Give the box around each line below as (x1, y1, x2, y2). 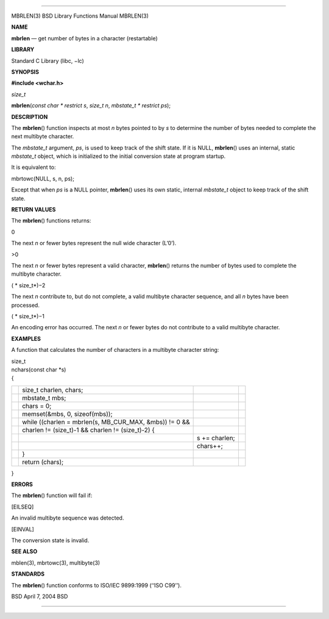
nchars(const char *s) (11, 366, 66, 373)
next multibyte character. (11, 133, 74, 140)
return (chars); (22, 457, 64, 466)
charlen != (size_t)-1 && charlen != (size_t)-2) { (22, 426, 155, 434)
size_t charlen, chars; (22, 385, 83, 394)
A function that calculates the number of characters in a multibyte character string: (11, 346, 219, 354)
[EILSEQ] (11, 503, 34, 510)
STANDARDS (11, 570, 45, 578)
